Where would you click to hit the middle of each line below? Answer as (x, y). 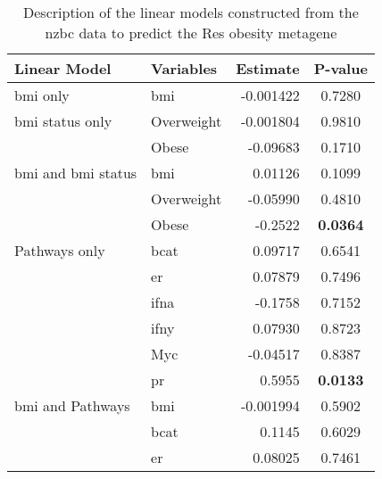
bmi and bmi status (76, 173)
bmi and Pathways (72, 405)
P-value (340, 68)
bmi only (42, 95)
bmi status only (63, 121)
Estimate (268, 68)
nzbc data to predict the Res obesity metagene (191, 33)
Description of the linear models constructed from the (191, 12)
